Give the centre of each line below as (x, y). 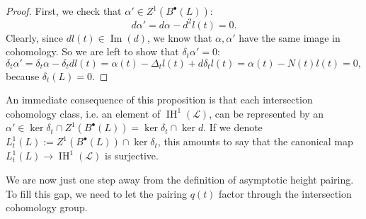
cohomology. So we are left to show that (92, 51)
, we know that (179, 37)
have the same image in (290, 37)
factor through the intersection (285, 193)
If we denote (236, 127)
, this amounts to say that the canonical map (255, 141)
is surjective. (131, 156)
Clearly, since (35, 37)
